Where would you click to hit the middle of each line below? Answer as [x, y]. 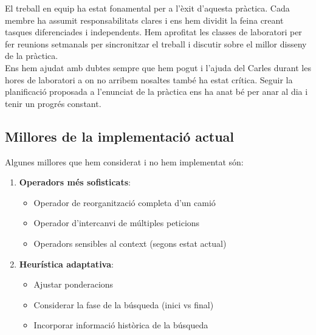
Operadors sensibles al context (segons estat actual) [130, 243]
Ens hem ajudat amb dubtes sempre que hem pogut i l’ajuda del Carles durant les [158, 67]
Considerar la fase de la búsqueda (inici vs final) [124, 304]
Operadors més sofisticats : [75, 182]
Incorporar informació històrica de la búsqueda [121, 325]
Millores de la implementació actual [120, 136]
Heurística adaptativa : [66, 264]
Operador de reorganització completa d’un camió [125, 202]
